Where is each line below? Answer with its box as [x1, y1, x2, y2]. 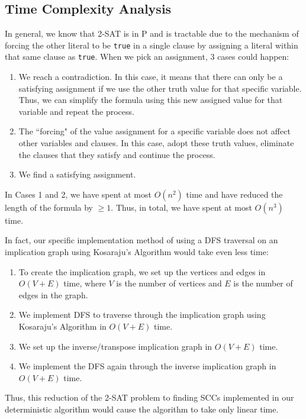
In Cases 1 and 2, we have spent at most [5, 188, 152, 200]
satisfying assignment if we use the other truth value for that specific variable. [18, 82, 302, 94]
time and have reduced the [186, 188, 283, 200]
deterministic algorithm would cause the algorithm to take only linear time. [5, 402, 279, 415]
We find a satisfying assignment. [18, 168, 136, 181]
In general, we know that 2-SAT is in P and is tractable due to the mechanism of [5, 27, 299, 40]
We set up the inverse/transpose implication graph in [18, 340, 212, 352]
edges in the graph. [18, 288, 88, 301]
